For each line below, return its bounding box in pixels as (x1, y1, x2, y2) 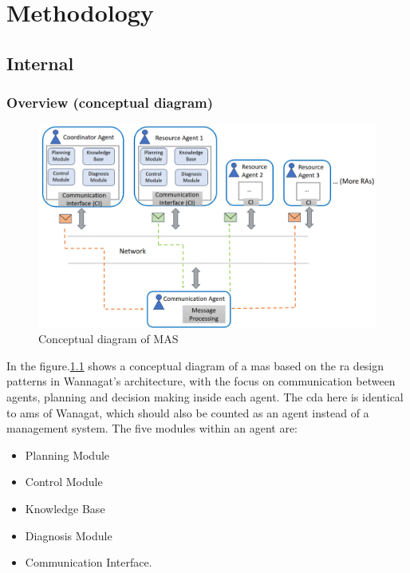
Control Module (25, 473, 103, 490)
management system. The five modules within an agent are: (6, 420, 298, 437)
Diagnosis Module (25, 527, 112, 543)
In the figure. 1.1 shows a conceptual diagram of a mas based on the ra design (6, 357, 384, 373)
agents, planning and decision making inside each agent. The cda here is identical (6, 388, 404, 405)
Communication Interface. (25, 554, 152, 571)
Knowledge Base (25, 500, 105, 516)
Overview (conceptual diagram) (6, 93, 214, 113)
